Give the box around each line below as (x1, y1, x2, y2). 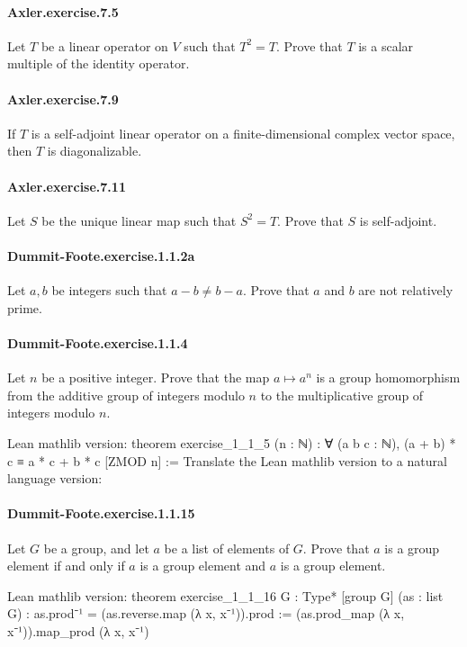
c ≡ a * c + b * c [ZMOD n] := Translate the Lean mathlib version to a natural (7, 451, 447, 470)
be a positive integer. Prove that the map (41, 368, 270, 387)
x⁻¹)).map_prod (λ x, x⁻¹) (7, 621, 149, 640)
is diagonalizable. (47, 141, 142, 160)
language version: (7, 469, 103, 488)
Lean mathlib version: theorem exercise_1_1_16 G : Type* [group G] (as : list (7, 586, 444, 605)
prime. (7, 298, 42, 317)
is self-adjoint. (359, 211, 437, 229)
